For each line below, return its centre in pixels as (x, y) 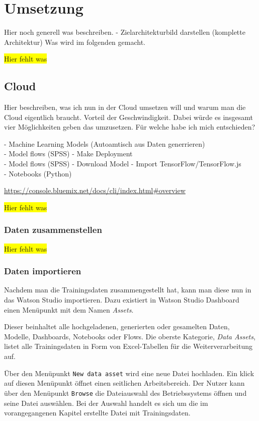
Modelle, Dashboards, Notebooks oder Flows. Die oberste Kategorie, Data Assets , (130, 336)
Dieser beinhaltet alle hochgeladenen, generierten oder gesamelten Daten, (117, 326)
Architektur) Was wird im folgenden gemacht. (75, 42)
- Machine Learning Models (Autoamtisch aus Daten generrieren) (105, 143)
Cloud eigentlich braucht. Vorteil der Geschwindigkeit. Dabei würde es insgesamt (129, 117)
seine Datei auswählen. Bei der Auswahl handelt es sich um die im (106, 403)
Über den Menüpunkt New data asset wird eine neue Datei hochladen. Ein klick (129, 373)
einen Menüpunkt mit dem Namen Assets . (69, 309)
